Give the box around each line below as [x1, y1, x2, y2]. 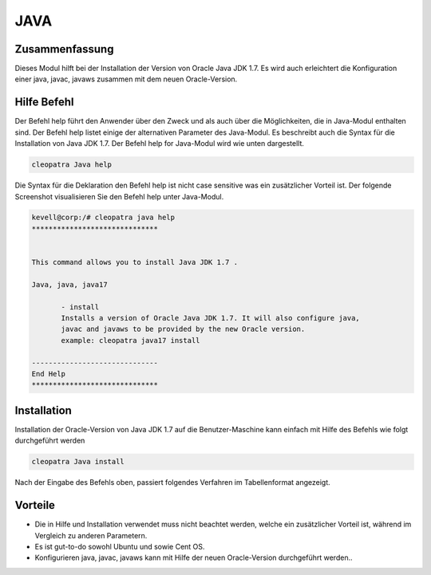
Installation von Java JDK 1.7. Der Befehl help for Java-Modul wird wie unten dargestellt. [14, 139, 305, 148]
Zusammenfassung [14, 42, 114, 56]
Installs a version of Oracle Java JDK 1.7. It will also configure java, [61, 313, 361, 322]
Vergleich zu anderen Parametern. [34, 530, 148, 540]
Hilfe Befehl [14, 96, 75, 109]
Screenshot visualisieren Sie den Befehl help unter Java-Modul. [14, 191, 224, 201]
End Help [31, 369, 66, 378]
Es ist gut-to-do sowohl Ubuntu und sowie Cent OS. [34, 542, 205, 551]
